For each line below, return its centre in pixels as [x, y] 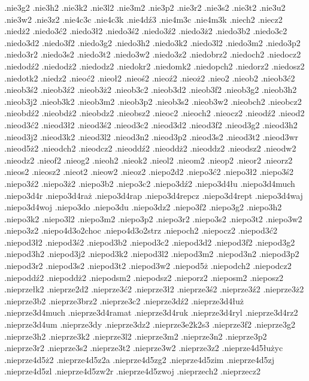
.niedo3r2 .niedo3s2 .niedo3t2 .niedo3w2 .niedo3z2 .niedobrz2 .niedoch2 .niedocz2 [153, 54]
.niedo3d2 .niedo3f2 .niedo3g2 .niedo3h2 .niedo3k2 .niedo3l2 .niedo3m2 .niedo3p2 [152, 42]
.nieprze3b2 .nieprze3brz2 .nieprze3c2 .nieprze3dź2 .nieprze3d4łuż [124, 300]
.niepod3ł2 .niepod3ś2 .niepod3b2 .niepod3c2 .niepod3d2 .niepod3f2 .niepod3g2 [150, 242]
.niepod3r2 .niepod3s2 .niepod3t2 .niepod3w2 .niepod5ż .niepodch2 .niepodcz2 [148, 266]
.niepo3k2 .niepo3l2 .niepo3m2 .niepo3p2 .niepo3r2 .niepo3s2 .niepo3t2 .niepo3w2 [153, 218]
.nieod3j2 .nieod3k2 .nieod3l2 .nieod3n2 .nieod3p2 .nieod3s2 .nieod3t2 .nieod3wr [152, 136]
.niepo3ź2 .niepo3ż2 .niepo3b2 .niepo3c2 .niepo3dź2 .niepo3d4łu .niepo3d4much [150, 183]
